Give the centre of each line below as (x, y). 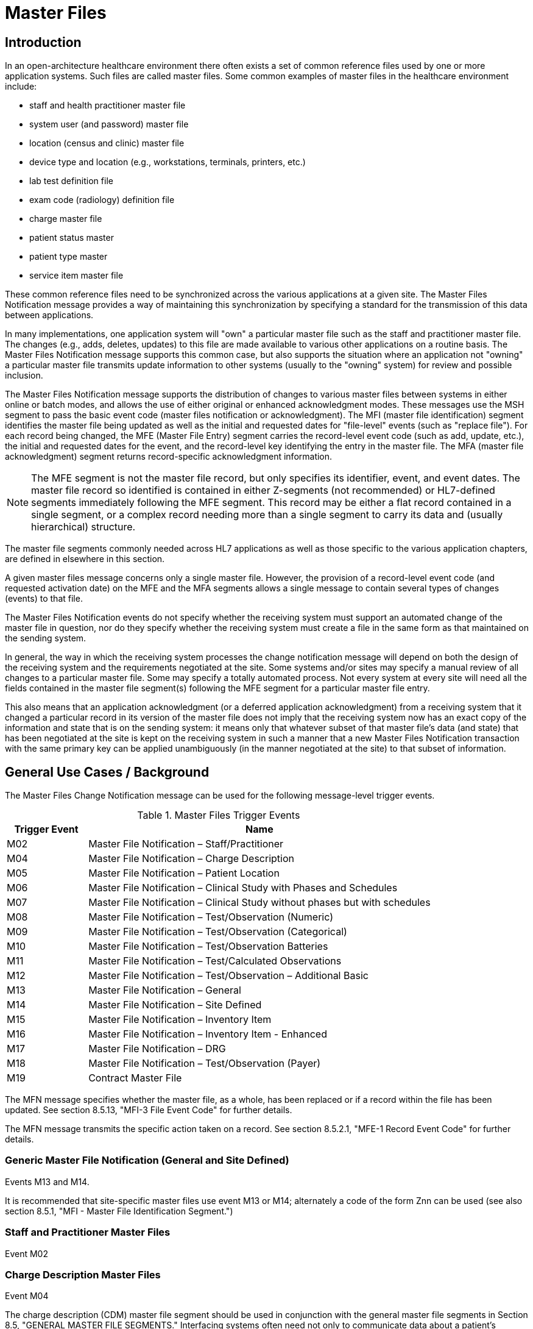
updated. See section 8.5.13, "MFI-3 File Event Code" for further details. (149, 1110)
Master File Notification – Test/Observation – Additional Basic (228, 976)
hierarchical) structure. (83, 527)
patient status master (72, 238)
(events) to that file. (44, 599)
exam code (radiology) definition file (102, 200)
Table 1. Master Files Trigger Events (219, 815)
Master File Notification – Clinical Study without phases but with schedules (259, 903)
